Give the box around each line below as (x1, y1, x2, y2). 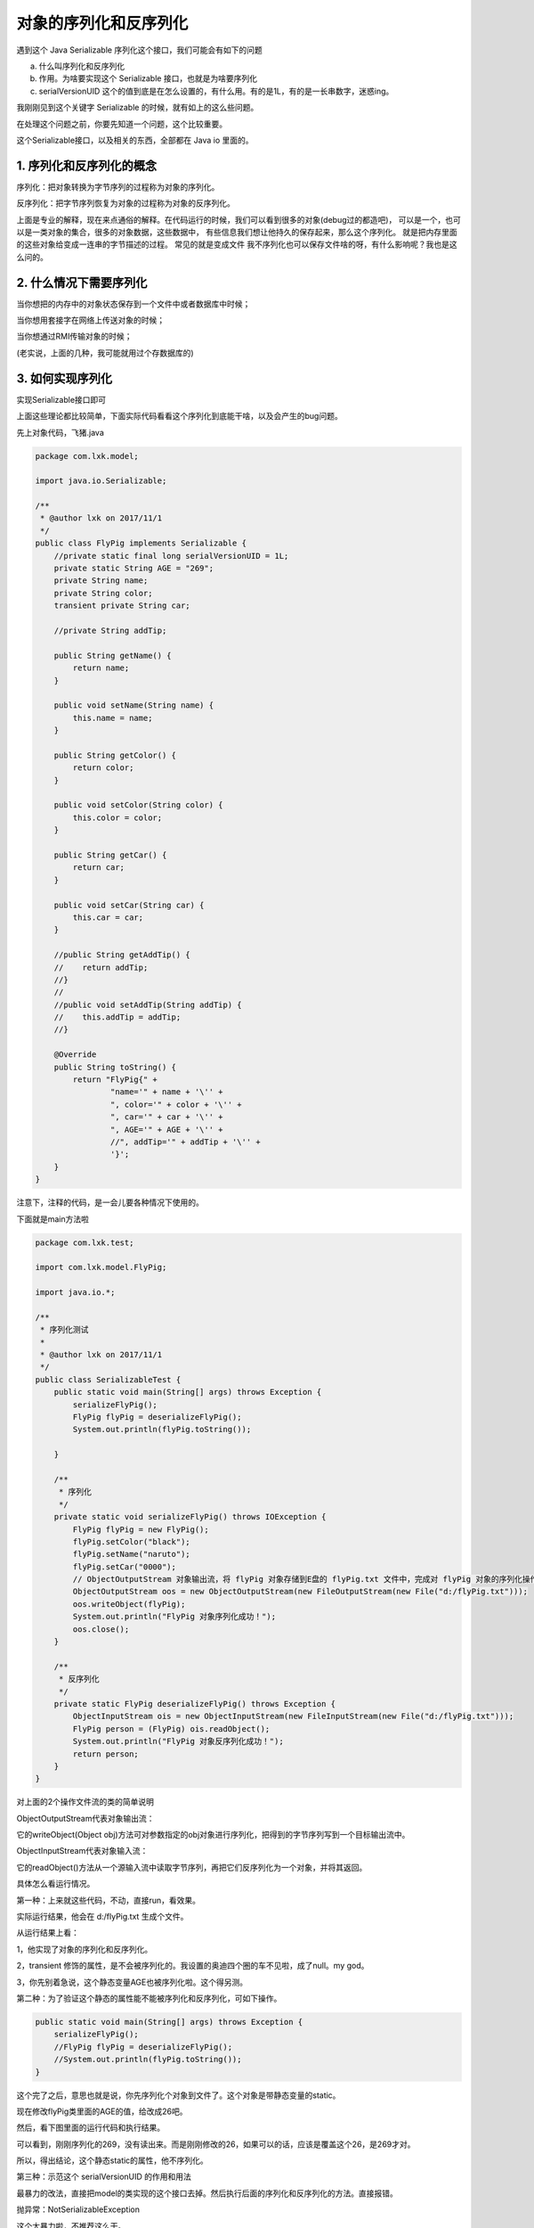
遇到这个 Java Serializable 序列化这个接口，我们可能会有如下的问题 (16, 45, 263, 55)
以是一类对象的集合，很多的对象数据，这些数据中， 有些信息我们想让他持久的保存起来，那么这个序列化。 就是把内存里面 (16, 226, 457, 237)
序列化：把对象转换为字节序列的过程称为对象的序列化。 (16, 181, 220, 192)
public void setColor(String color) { (53, 800, 223, 810)
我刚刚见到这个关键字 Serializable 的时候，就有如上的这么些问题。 (16, 102, 259, 113)
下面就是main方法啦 (16, 1213, 89, 1225)
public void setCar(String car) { (53, 900, 205, 910)
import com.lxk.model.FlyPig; (35, 1262, 167, 1273)
